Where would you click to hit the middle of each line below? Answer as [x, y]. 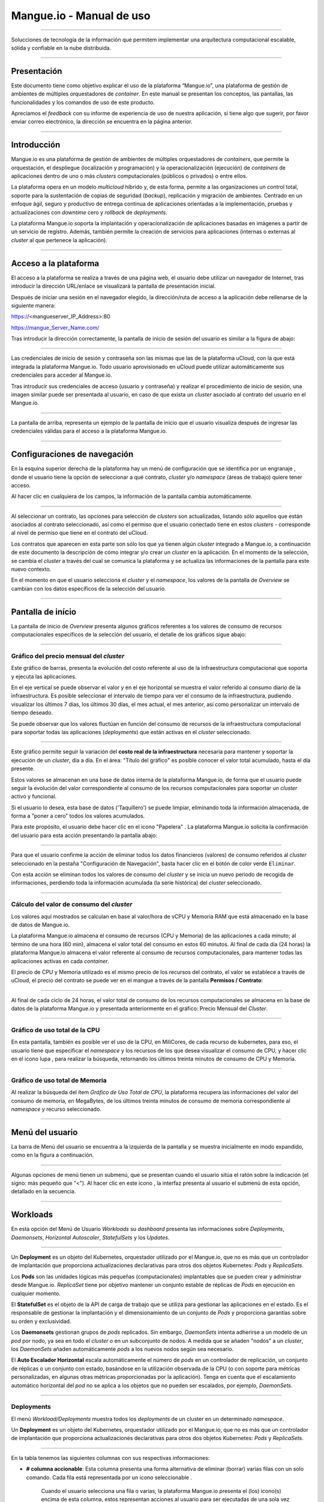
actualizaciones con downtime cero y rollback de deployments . [89, 212]
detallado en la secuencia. [43, 1191]
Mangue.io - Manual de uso [81, 16]
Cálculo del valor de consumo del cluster [72, 904]
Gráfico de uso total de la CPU [55, 1030]
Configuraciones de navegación [72, 455]
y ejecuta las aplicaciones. [44, 677]
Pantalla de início [44, 612]
